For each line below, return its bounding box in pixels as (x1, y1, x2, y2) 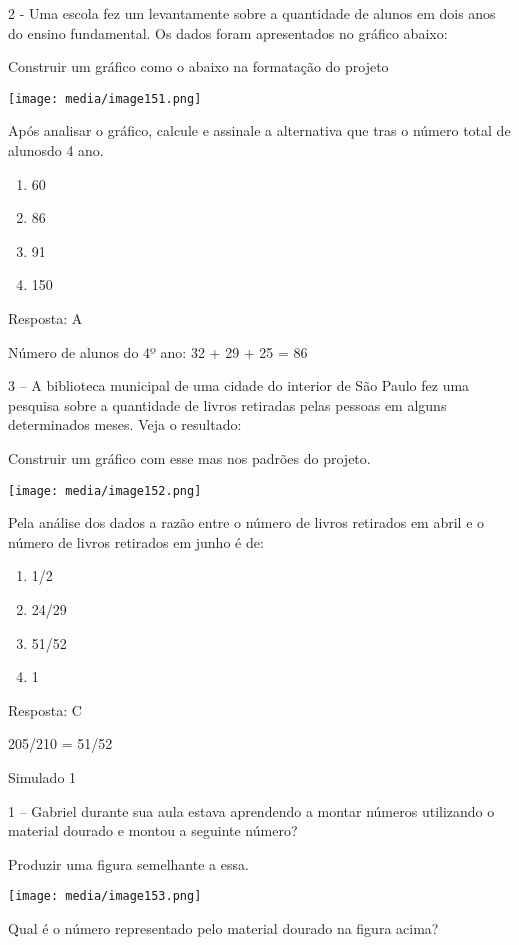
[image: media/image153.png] (8, 889, 202, 904)
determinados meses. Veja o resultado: (8, 414, 242, 435)
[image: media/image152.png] (8, 483, 202, 498)
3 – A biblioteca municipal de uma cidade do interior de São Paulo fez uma (8, 375, 470, 396)
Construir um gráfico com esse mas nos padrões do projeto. (8, 447, 371, 468)
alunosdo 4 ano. (8, 140, 104, 161)
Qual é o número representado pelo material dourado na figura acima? (8, 918, 439, 938)
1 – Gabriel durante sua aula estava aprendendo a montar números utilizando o (8, 800, 495, 821)
